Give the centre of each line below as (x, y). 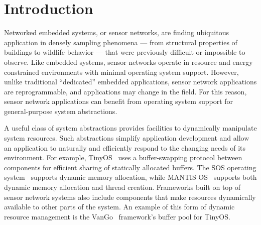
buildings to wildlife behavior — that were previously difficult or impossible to (125, 52)
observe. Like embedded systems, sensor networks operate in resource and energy (128, 62)
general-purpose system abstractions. (61, 111)
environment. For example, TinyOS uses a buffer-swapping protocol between (123, 157)
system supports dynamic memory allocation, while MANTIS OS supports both (130, 177)
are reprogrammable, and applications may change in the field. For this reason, (125, 91)
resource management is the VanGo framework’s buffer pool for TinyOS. (117, 216)
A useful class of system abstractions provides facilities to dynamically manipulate (130, 128)
